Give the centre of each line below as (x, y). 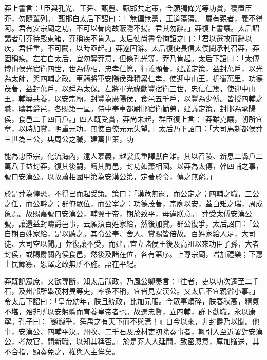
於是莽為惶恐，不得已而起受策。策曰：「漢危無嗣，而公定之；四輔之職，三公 (132, 193)
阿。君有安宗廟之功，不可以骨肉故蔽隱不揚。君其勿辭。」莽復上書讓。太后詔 (132, 28)
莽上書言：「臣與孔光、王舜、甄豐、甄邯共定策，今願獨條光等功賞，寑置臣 (128, 8)
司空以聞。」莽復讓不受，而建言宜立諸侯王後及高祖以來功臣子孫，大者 (142, 244)
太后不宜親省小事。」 (225, 291)
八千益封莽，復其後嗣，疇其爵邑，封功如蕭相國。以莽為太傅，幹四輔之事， (137, 166)
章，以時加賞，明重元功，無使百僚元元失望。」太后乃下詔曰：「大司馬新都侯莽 (133, 129)
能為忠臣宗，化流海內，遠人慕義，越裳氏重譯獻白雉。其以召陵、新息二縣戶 (130, 156)
